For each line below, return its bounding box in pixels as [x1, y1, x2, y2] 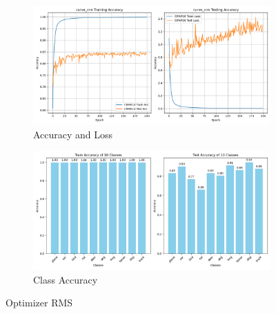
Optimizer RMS [6, 295, 73, 310]
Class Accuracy [33, 272, 98, 286]
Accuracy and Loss [33, 127, 113, 141]
